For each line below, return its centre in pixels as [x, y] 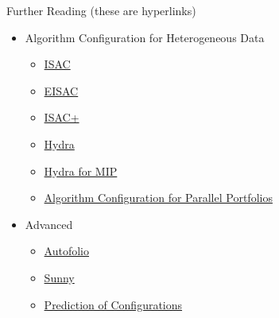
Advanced [49, 224]
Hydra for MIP [81, 171]
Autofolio [66, 251]
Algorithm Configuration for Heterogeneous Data [145, 37]
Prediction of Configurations [113, 304]
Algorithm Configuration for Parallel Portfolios [158, 198]
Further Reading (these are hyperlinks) [101, 10]
